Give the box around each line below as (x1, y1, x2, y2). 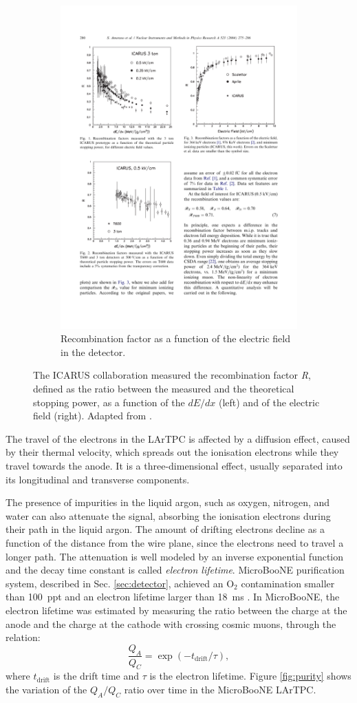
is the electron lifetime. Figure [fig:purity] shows (149, 669, 351, 683)
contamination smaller (241, 576, 335, 590)
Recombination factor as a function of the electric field (61, 331, 291, 346)
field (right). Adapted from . (33, 408, 152, 423)
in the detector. (61, 344, 126, 359)
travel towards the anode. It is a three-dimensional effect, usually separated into (6, 459, 343, 473)
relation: (6, 630, 41, 644)
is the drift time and (53, 669, 140, 683)
